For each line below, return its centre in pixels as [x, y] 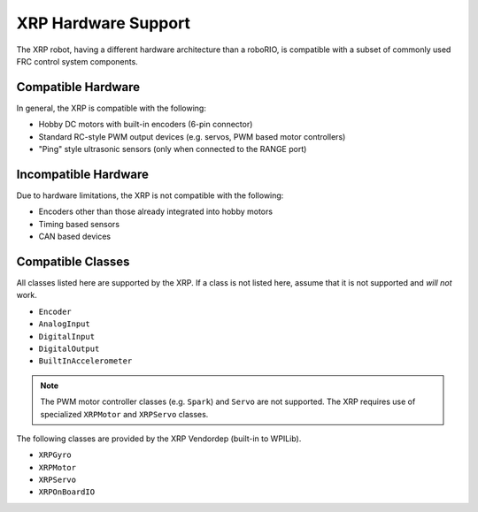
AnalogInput [64, 324]
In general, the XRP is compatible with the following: [112, 108]
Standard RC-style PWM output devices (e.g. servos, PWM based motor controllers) [192, 136]
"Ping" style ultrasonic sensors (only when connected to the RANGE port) [173, 149]
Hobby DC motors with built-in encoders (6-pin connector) [146, 125]
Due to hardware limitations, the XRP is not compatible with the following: [150, 195]
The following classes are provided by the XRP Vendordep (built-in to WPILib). [159, 439]
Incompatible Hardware [83, 174]
